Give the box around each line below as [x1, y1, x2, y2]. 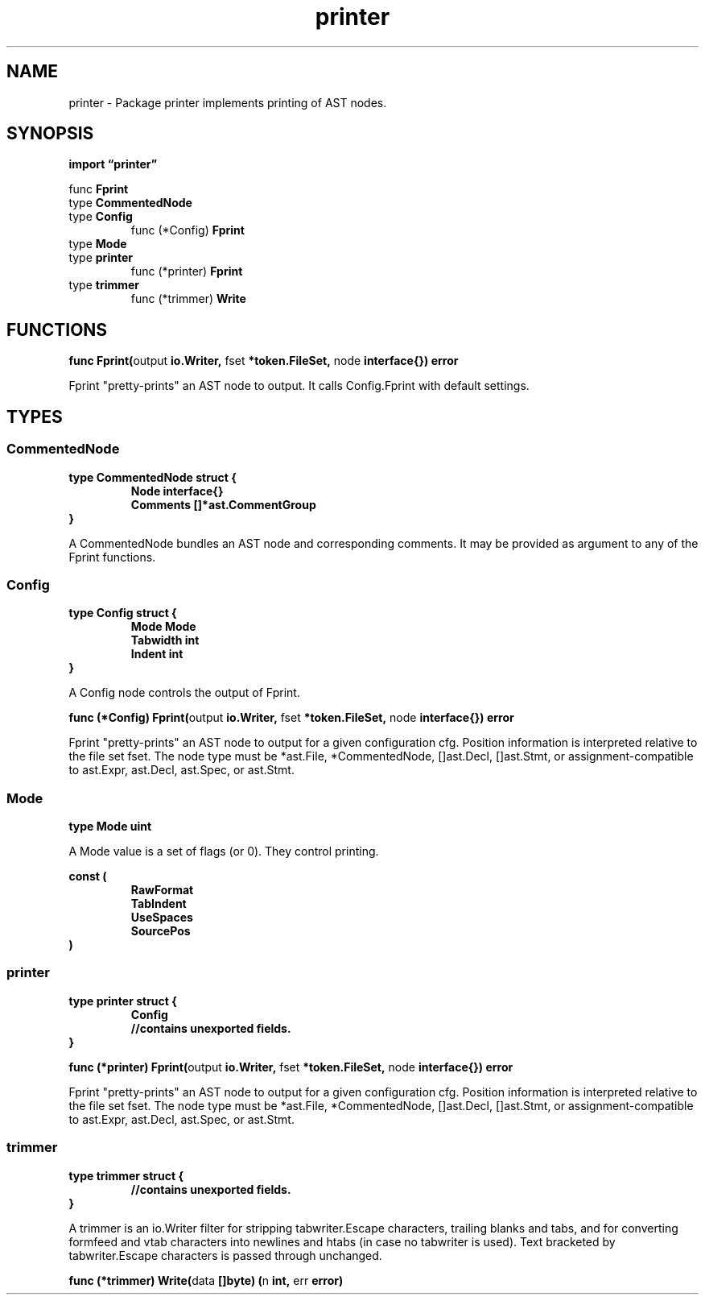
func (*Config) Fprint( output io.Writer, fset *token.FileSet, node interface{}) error [68, 711, 514, 725]
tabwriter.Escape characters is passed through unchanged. [68, 1248, 382, 1262]
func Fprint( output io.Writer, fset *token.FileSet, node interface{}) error [68, 354, 459, 368]
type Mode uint [68, 819, 152, 833]
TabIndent [130, 897, 187, 910]
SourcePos [130, 924, 191, 938]
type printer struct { [68, 993, 177, 1008]
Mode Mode [130, 619, 196, 634]
